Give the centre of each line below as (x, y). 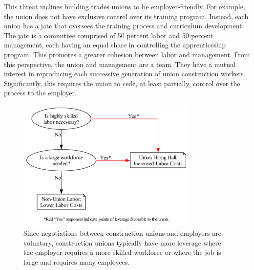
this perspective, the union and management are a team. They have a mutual (120, 64)
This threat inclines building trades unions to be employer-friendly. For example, (125, 6)
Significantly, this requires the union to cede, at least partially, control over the (122, 83)
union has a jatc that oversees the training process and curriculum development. (124, 26)
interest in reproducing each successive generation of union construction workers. (125, 74)
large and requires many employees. (77, 262)
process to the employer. (40, 93)
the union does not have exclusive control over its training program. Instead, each (126, 16)
